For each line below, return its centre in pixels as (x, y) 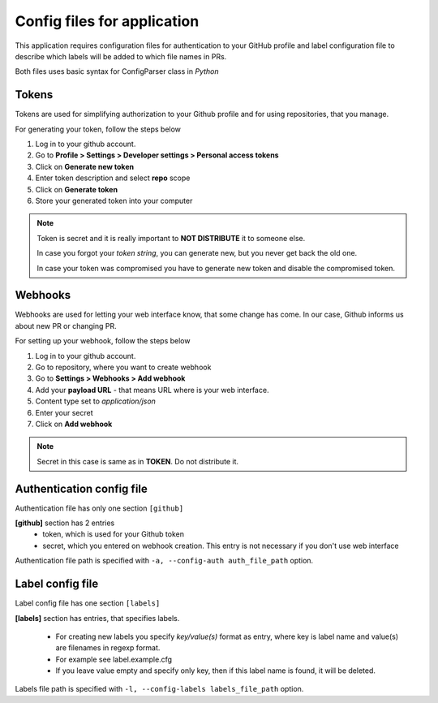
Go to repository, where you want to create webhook (123, 367)
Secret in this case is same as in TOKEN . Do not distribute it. (138, 461)
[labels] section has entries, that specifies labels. (97, 618)
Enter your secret (64, 412)
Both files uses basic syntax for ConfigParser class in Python (117, 71)
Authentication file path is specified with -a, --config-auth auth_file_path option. (164, 561)
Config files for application (107, 21)
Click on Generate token (76, 189)
